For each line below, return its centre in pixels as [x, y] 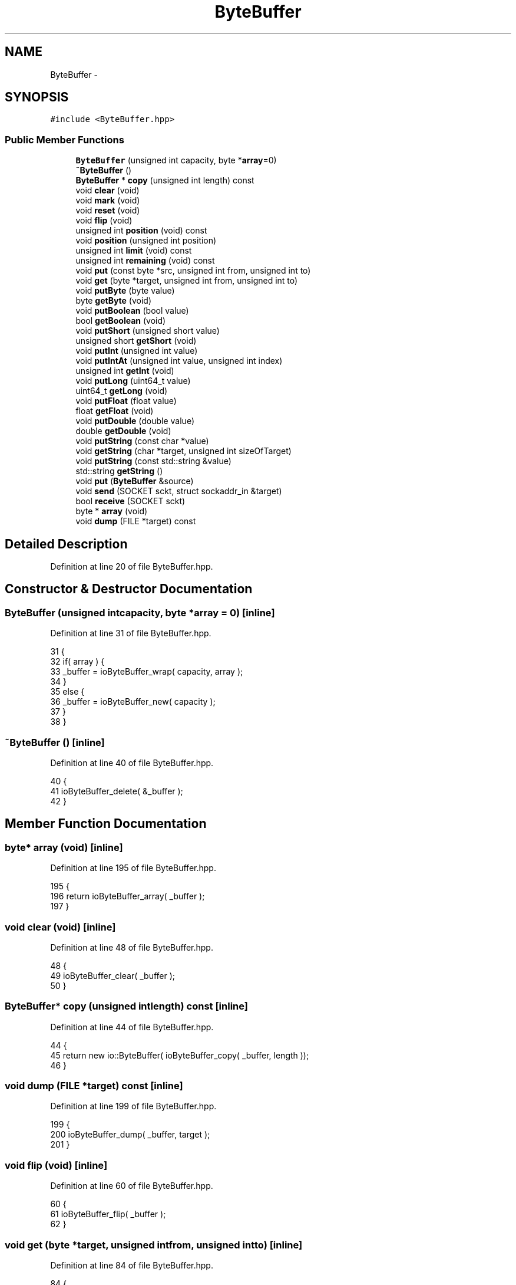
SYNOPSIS [37, 97]
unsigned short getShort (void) [136, 341]
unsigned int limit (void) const [134, 251]
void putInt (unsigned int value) [137, 351]
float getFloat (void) [115, 411]
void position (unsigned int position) [146, 241]
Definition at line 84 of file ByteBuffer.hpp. [132, 1265]
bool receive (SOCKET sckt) [130, 501]
